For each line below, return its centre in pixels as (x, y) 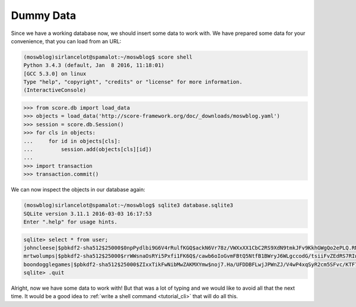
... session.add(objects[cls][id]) (88, 149)
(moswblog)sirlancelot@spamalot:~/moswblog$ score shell (108, 57)
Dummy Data (44, 15)
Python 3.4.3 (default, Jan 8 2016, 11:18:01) (94, 65)
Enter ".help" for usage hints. (71, 222)
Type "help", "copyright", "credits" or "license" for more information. (133, 82)
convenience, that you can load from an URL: (66, 41)
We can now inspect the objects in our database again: (78, 190)
